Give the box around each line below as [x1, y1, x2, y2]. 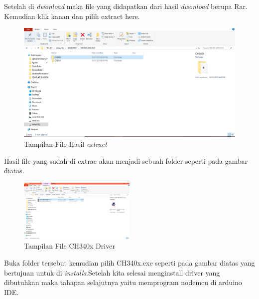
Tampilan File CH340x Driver [24, 241, 115, 251]
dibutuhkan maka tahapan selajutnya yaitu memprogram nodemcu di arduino [4, 277, 242, 288]
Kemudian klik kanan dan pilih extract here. [4, 10, 140, 21]
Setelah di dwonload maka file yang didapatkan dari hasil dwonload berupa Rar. [4, 1, 248, 11]
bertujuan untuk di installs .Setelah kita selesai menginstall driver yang [4, 267, 220, 278]
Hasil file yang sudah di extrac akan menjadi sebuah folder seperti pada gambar [4, 155, 248, 166]
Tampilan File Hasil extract [24, 138, 107, 149]
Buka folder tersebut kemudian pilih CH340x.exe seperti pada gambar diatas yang [4, 257, 255, 268]
